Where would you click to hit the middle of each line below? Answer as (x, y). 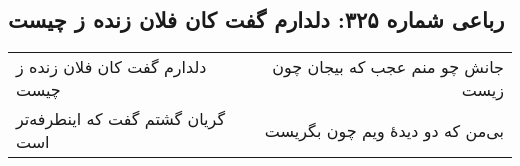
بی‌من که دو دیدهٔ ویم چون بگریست (384, 130)
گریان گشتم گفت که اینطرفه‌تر (121, 119)
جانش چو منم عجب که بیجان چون (388, 67)
